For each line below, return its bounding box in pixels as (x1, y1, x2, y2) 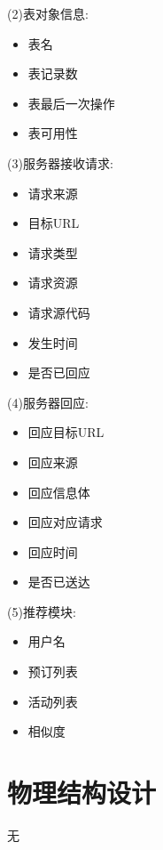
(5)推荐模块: (7, 602, 76, 620)
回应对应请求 (27, 513, 103, 531)
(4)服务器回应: (7, 393, 89, 411)
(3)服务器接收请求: (7, 153, 113, 172)
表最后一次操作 (27, 93, 115, 112)
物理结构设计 (7, 774, 157, 811)
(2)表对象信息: (7, 4, 89, 22)
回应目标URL (27, 423, 105, 441)
